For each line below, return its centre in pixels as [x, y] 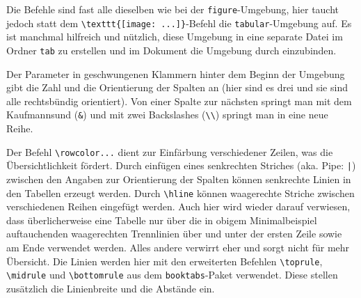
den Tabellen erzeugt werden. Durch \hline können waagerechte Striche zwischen [180, 193]
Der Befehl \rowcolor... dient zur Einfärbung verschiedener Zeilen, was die [170, 151]
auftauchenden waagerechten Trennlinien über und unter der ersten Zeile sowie [174, 234]
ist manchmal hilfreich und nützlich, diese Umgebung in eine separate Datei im [175, 37]
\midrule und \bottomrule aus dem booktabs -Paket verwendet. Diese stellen [172, 275]
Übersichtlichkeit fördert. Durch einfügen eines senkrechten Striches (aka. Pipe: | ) [181, 165]
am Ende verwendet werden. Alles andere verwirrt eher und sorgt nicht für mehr [178, 247]
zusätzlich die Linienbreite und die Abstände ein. [111, 288]
